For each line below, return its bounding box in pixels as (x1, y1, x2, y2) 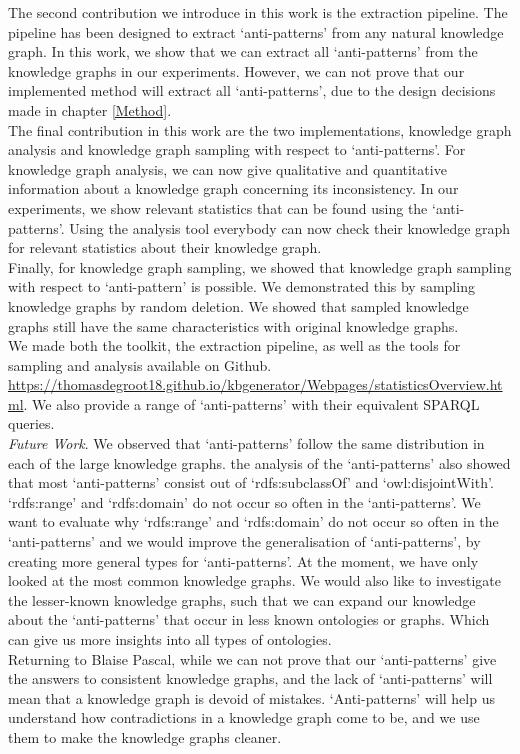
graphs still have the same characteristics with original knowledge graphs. (8, 315, 459, 336)
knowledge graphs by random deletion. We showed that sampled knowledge (8, 295, 469, 316)
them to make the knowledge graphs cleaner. (8, 726, 282, 747)
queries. (8, 413, 55, 434)
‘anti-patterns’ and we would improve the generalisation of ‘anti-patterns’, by (8, 531, 481, 552)
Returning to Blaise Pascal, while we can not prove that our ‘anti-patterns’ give (8, 648, 497, 669)
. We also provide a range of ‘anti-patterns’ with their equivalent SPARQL (23, 393, 480, 414)
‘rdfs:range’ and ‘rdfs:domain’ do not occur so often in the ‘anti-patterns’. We (8, 491, 481, 512)
